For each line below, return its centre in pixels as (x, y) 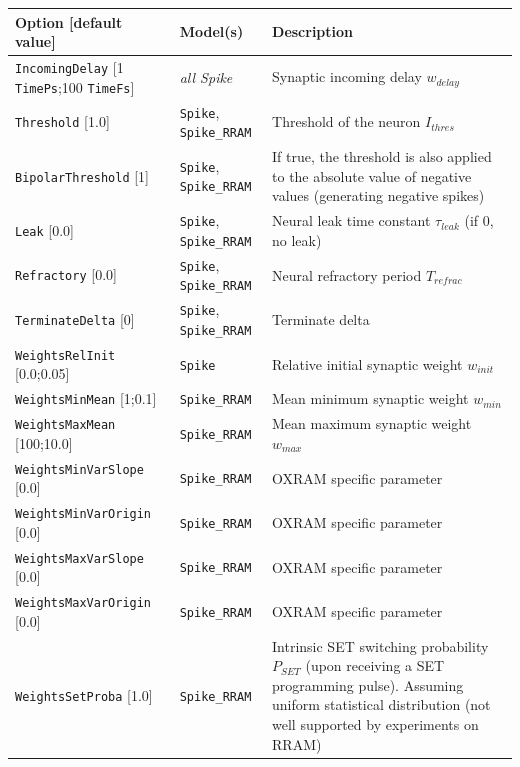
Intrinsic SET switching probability (380, 645)
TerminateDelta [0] (75, 319)
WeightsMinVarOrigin (83, 514)
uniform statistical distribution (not (381, 704)
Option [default (69, 21)
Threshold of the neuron (346, 121)
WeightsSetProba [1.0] (84, 694)
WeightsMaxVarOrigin (83, 603)
